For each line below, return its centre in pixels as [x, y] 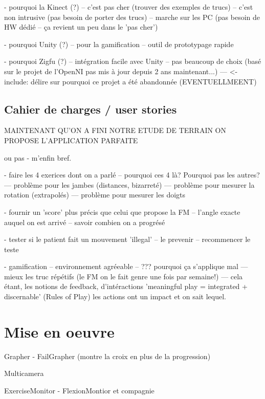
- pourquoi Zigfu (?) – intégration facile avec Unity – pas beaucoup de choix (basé [133, 61]
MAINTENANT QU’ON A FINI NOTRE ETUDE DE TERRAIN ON [115, 130]
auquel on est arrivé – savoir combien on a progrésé [85, 222]
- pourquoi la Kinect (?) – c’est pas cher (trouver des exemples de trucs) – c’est [129, 7]
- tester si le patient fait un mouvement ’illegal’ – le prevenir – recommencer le [127, 239]
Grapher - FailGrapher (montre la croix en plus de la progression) [107, 356]
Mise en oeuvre [59, 331]
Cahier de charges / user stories [91, 109]
